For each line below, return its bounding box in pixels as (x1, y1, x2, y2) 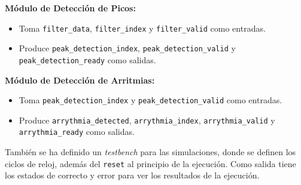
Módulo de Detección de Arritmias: (5, 73, 155, 86)
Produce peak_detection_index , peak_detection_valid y (19, 42, 236, 54)
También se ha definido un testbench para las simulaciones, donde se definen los (5, 146, 296, 158)
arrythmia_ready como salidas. (19, 125, 135, 138)
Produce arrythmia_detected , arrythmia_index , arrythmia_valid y (19, 113, 275, 126)
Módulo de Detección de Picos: (5, 2, 136, 14)
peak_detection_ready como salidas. (19, 53, 156, 66)
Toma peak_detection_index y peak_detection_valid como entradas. (19, 94, 282, 106)
